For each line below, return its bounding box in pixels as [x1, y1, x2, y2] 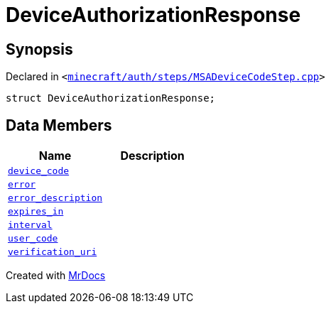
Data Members [6, 116, 112, 134]
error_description [8, 193, 103, 204]
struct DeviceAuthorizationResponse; [6, 92, 216, 104]
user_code [8, 233, 58, 244]
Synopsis [6, 40, 73, 58]
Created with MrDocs [6, 269, 106, 282]
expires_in [8, 206, 64, 217]
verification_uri [8, 246, 97, 258]
